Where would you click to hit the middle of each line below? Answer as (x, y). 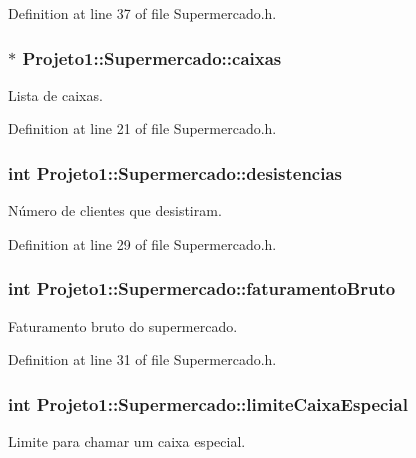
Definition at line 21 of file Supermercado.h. (142, 128)
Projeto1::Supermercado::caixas (152, 57)
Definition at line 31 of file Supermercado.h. (142, 359)
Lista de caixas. (55, 94)
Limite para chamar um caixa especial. (127, 441)
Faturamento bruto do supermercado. (123, 325)
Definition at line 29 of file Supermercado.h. (142, 243)
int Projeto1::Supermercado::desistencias (175, 172)
